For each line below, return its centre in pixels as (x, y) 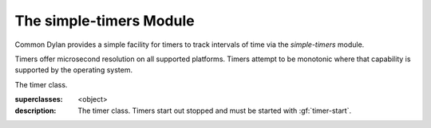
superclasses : (39, 99)
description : (36, 111)
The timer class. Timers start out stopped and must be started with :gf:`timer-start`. (214, 111)
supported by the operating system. (74, 70)
